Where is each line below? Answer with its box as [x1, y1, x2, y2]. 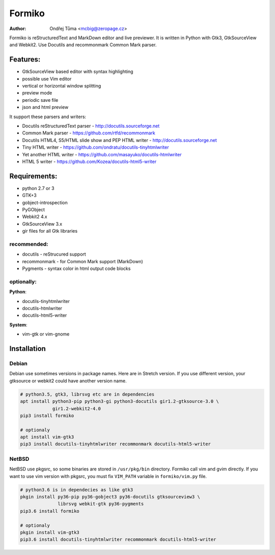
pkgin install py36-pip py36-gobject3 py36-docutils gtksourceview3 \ [20, 494, 201, 499]
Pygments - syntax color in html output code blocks [22, 265, 131, 272]
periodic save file [22, 97, 59, 103]
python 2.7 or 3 [22, 185, 54, 191]
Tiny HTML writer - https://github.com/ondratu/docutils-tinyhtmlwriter [22, 144, 169, 150]
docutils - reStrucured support [22, 251, 86, 257]
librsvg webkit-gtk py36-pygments [58, 501, 144, 507]
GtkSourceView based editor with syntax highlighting [22, 69, 133, 75]
